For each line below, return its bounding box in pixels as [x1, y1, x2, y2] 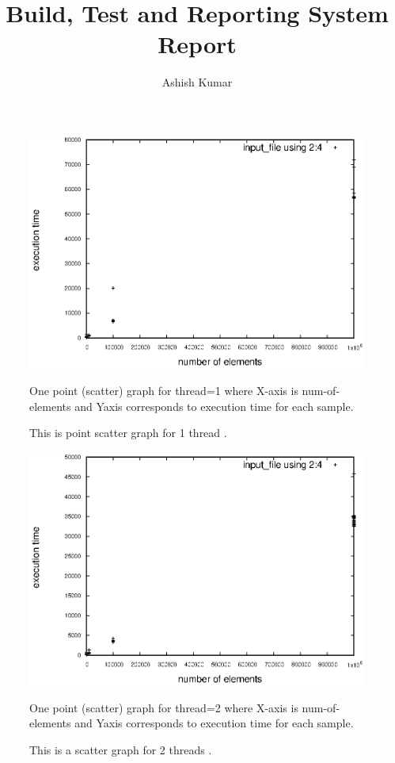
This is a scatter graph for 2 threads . [29, 742, 212, 758]
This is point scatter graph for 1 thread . [29, 424, 227, 441]
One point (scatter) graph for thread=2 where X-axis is [29, 699, 298, 715]
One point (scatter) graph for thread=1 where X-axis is [29, 382, 298, 398]
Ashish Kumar [161, 74, 233, 90]
